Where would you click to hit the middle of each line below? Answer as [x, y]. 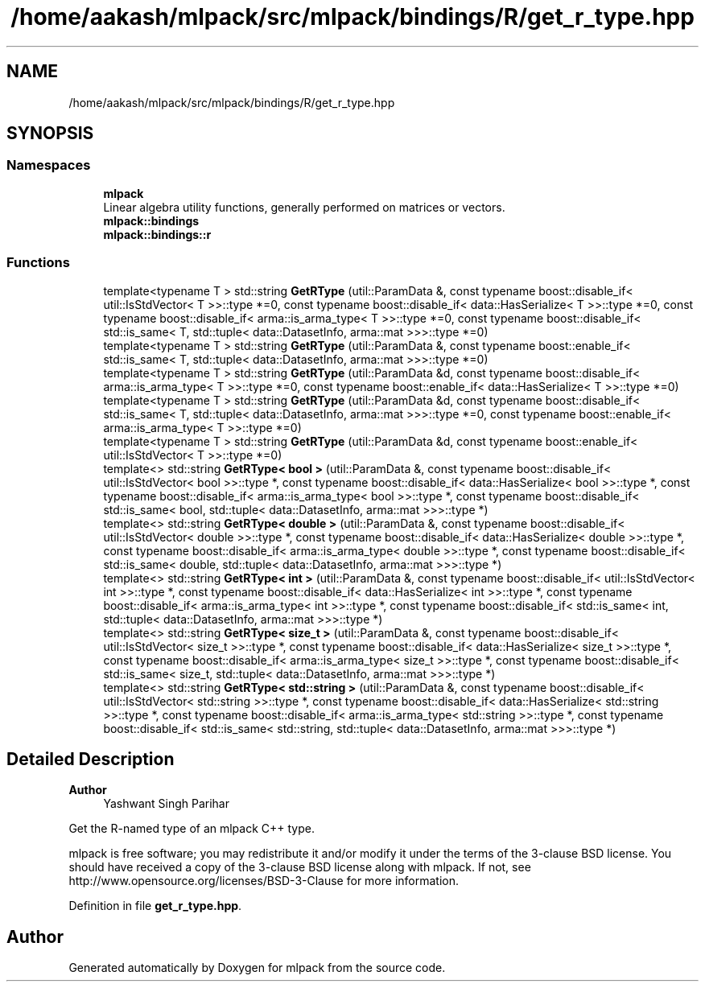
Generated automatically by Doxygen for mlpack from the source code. [257, 968]
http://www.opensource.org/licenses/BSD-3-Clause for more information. [264, 881]
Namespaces [49, 165]
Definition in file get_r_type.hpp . [155, 906]
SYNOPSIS [50, 134]
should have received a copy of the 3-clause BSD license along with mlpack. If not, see [300, 867]
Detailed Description [91, 759]
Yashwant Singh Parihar [166, 804]
